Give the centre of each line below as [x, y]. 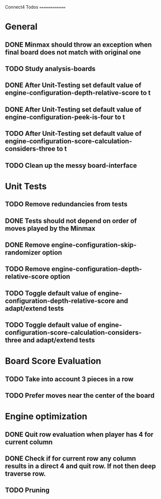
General [21, 27]
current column [29, 442]
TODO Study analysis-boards [50, 68]
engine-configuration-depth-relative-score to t [78, 93]
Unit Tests [26, 186]
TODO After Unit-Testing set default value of [73, 134]
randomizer [23, 252]
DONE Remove [27, 245]
